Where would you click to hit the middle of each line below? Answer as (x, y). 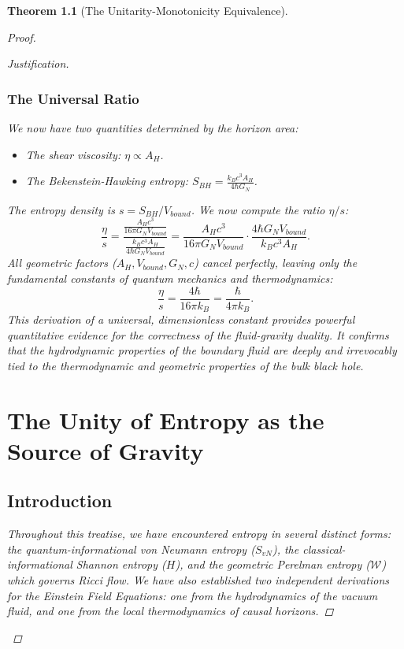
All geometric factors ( (62, 263)
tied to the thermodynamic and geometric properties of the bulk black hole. (185, 365)
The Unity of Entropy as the (166, 419)
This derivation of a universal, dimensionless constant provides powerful (181, 319)
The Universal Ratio (73, 98)
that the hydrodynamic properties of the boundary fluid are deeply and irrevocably (202, 350)
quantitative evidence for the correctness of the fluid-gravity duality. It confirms (198, 334)
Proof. (22, 37)
